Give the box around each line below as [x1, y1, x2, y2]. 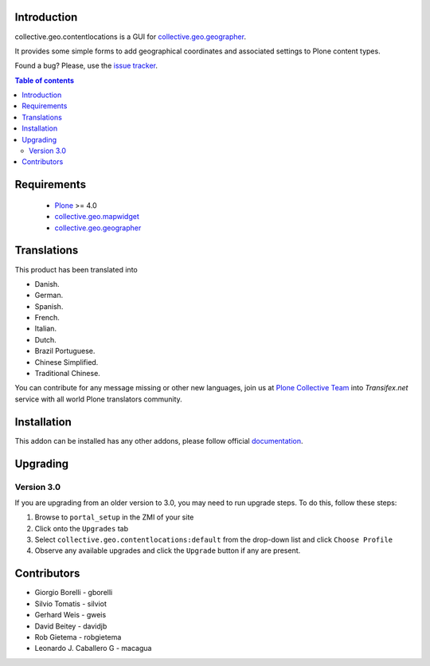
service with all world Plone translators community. [14, 394, 182, 404]
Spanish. [34, 301, 64, 311]
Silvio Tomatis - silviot [34, 598, 107, 609]
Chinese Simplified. [34, 357, 99, 366]
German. [34, 291, 64, 300]
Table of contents [14, 76, 75, 85]
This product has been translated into [14, 264, 139, 274]
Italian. [34, 323, 57, 334]
